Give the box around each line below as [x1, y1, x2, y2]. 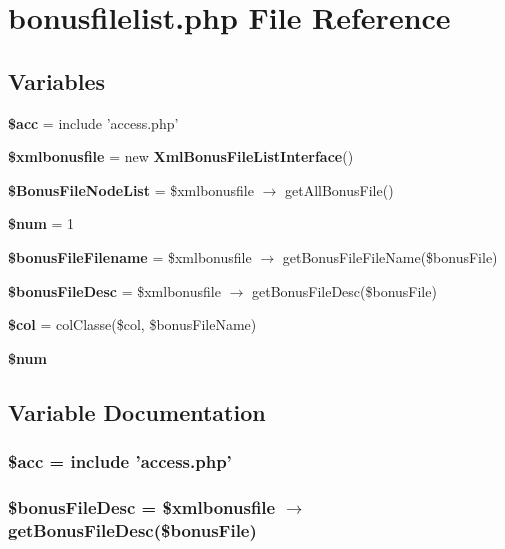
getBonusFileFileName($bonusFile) [282, 246, 498, 267]
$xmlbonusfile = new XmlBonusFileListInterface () [8, 146, 354, 167]
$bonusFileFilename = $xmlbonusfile [8, 246, 252, 267]
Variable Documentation [8, 396, 266, 427]
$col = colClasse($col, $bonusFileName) [8, 314, 257, 335]
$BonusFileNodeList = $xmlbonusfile [8, 179, 254, 200]
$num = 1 [8, 213, 75, 234]
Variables [8, 65, 106, 96]
